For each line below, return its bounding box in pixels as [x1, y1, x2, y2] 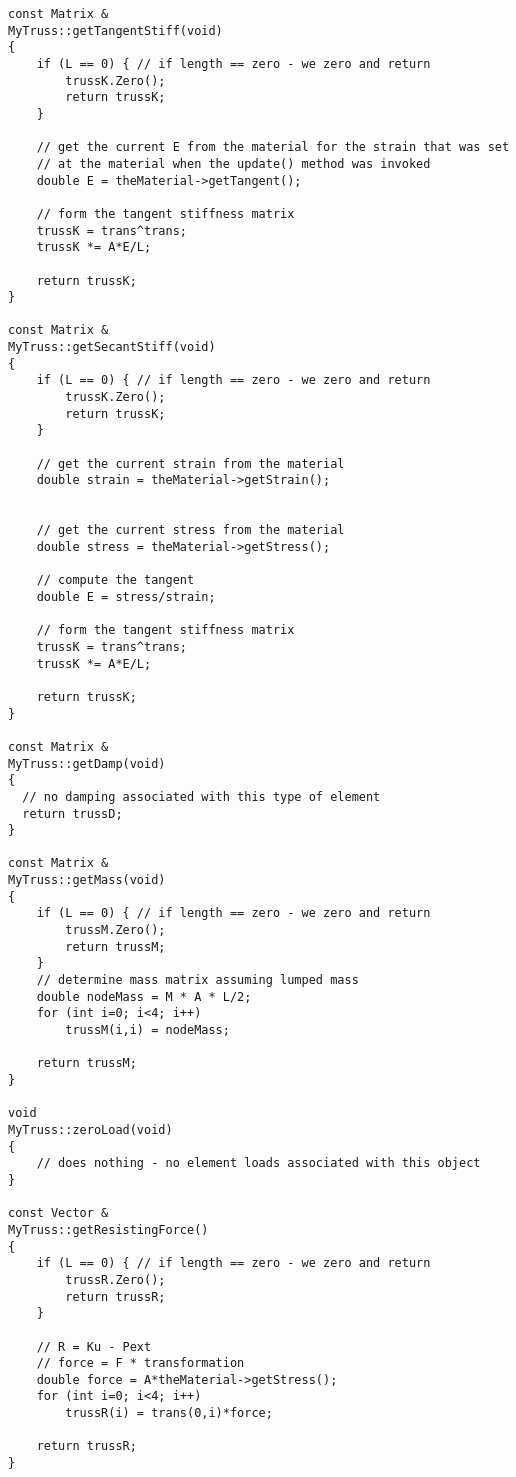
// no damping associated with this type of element [22, 789, 381, 804]
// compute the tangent [36, 573, 195, 588]
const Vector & [8, 1206, 109, 1221]
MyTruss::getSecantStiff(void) [8, 340, 216, 355]
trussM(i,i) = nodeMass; [65, 1023, 230, 1038]
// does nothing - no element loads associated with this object [36, 1156, 481, 1171]
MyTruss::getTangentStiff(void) [8, 23, 223, 38]
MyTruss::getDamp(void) [8, 756, 166, 771]
